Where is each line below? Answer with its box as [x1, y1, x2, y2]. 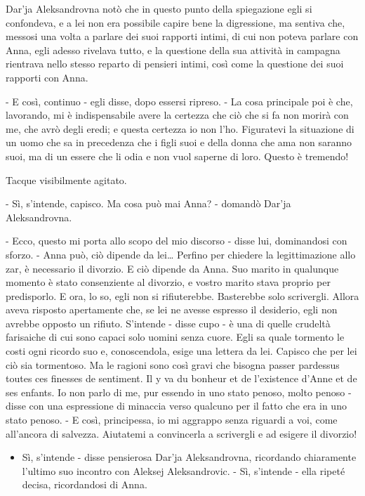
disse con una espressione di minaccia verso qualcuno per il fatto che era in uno [6, 398, 347, 413]
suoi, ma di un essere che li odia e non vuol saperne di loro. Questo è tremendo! [6, 148, 349, 163]
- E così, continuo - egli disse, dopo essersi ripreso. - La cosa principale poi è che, [6, 93, 353, 108]
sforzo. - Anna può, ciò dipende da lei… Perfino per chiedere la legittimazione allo [6, 247, 356, 261]
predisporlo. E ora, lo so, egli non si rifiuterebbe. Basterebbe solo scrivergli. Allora [6, 288, 359, 303]
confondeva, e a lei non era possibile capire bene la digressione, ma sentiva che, [6, 15, 345, 30]
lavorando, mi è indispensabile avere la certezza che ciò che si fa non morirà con [6, 107, 349, 122]
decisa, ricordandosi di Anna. [22, 477, 147, 492]
